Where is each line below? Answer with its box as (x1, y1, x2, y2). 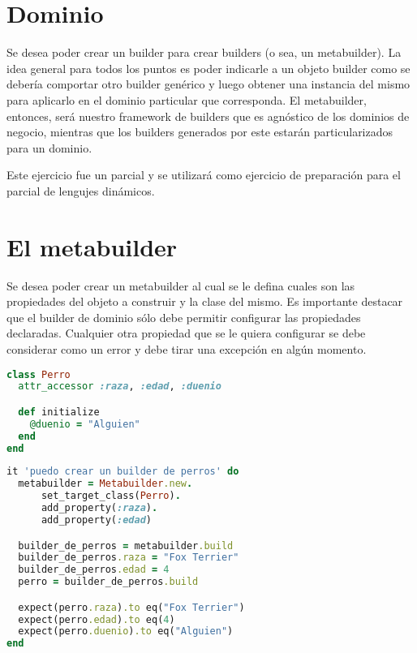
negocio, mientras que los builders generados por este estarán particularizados (6, 123, 393, 140)
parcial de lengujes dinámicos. (6, 182, 155, 199)
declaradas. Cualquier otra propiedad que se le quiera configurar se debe (6, 324, 366, 342)
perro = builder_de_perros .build (18, 576, 199, 588)
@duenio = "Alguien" (29, 418, 140, 430)
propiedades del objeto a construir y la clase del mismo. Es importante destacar (6, 293, 403, 310)
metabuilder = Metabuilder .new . (18, 478, 193, 490)
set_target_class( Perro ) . (41, 490, 181, 502)
